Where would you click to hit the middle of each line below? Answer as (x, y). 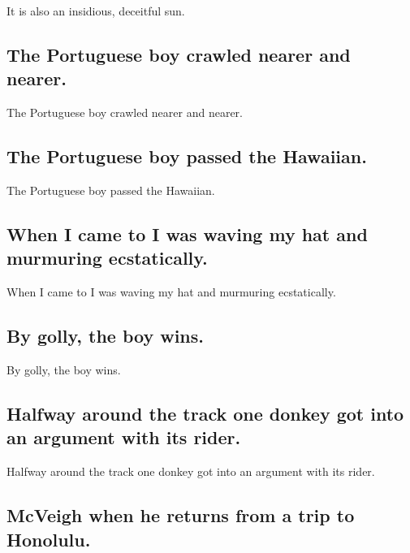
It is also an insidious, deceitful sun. (96, 11)
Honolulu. (49, 539)
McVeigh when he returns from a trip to (181, 515)
